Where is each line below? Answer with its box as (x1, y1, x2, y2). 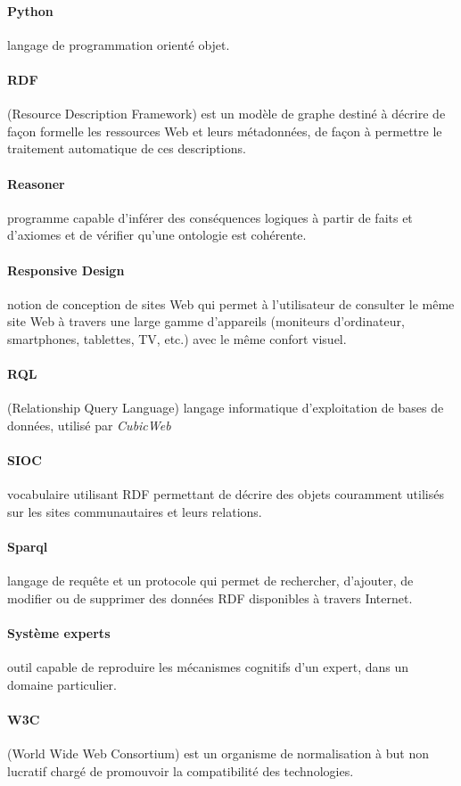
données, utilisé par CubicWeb (7, 415, 171, 434)
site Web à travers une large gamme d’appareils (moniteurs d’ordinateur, (7, 312, 405, 331)
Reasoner (7, 174, 65, 192)
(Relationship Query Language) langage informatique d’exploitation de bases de (7, 398, 444, 417)
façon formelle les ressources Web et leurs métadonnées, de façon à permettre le (7, 121, 442, 140)
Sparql (7, 537, 48, 556)
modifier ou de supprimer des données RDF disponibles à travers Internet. (7, 588, 413, 607)
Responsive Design (7, 260, 125, 279)
